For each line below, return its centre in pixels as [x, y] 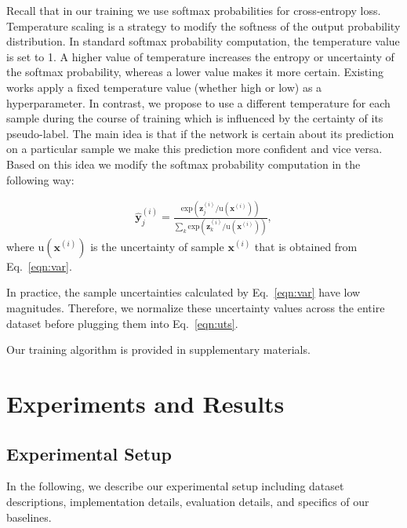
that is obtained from [306, 246]
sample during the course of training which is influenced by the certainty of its [195, 118]
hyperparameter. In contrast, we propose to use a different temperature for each [198, 102]
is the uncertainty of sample [157, 246]
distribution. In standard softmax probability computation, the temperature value [203, 41]
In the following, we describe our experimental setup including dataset [175, 486]
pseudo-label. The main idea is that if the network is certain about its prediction [200, 133]
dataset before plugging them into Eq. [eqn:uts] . [122, 323]
